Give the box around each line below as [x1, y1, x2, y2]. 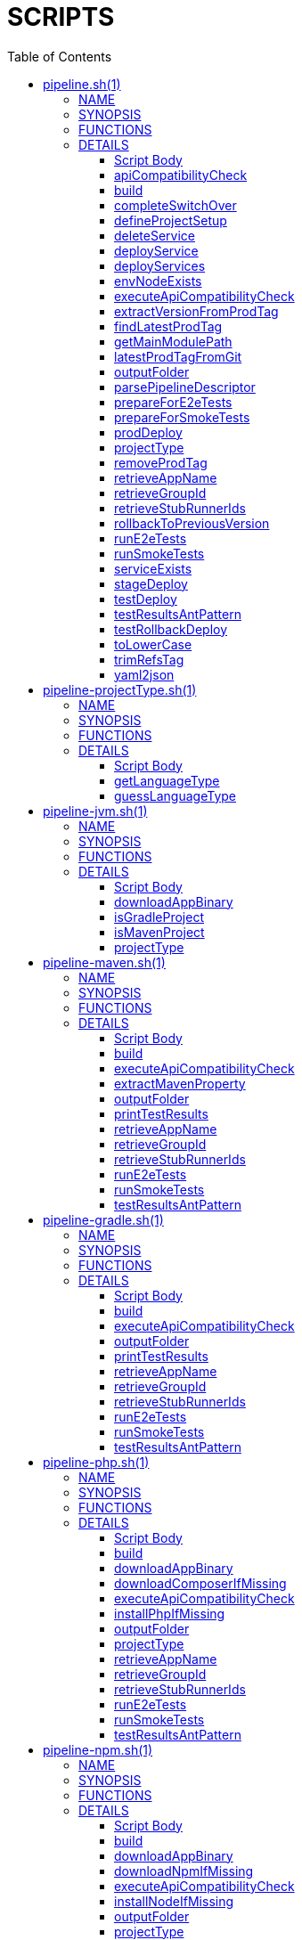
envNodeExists [114, 273, 202, 289]
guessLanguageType [114, 787, 236, 803]
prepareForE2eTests [114, 394, 233, 410]
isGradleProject [114, 909, 204, 925]
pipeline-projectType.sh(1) [43, 681, 197, 697]
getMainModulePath [114, 333, 233, 349]
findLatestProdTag [114, 318, 223, 334]
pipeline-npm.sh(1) [43, 1741, 153, 1757]
